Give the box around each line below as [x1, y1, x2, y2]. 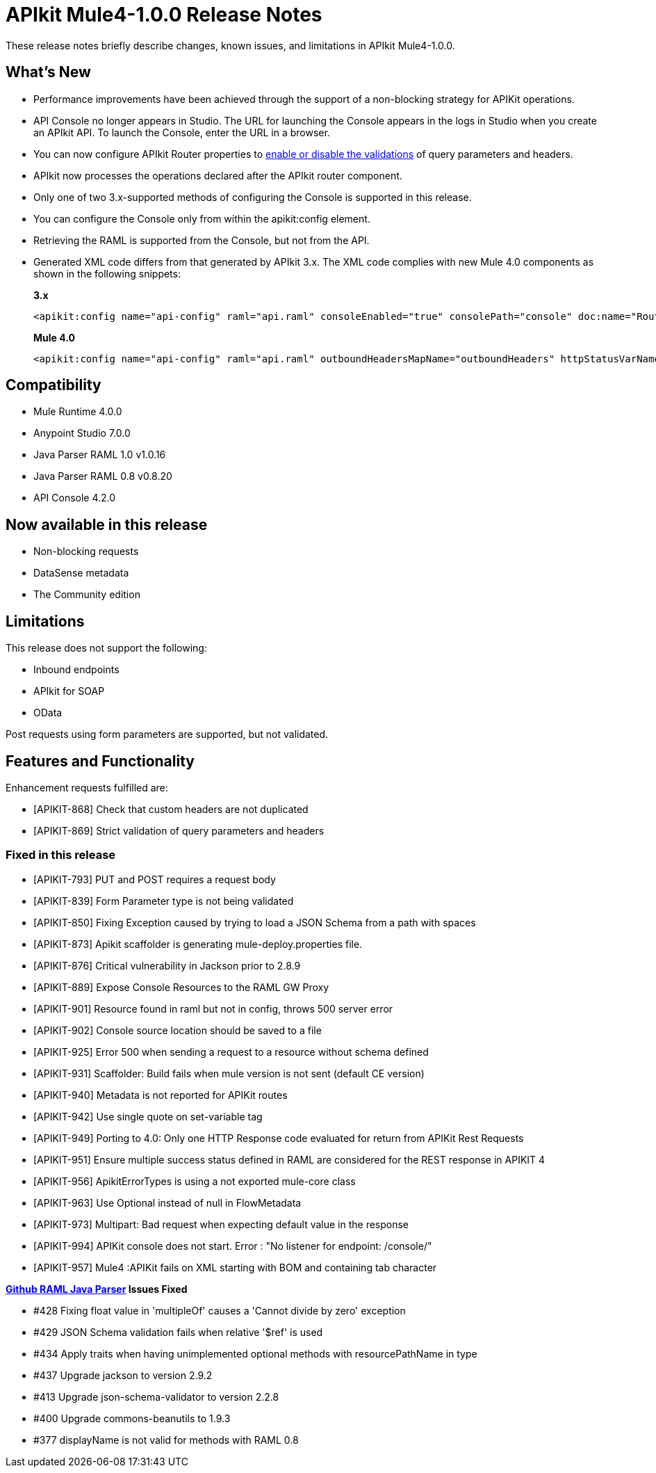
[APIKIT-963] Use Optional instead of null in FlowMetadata [33, 1196, 302, 1209]
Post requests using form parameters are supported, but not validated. [6, 728, 329, 741]
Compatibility [6, 376, 101, 394]
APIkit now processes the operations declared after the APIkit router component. [33, 169, 402, 182]
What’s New [6, 63, 91, 81]
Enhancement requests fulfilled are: [6, 781, 168, 794]
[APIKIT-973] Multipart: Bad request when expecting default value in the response [33, 1218, 409, 1230]
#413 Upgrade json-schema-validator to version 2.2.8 [33, 1390, 279, 1403]
